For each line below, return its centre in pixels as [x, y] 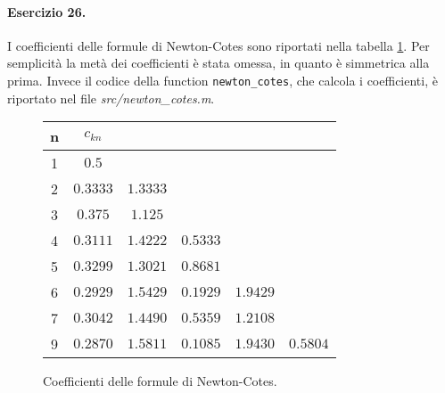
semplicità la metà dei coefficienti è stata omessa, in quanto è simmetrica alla [218, 63]
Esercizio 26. [47, 11]
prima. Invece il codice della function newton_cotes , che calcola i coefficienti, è [222, 80]
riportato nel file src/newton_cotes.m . [111, 98]
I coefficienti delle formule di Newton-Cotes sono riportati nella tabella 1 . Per [218, 45]
